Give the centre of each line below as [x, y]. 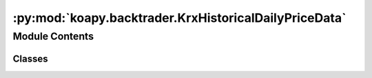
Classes [30, 58]
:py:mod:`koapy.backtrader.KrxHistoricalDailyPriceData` [179, 18]
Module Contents [53, 36]
